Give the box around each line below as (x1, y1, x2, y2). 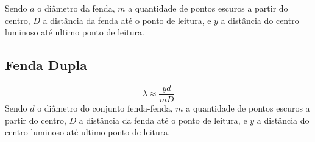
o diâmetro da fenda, (37, 2, 115, 14)
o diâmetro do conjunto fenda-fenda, (37, 102, 173, 115)
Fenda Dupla (5, 55, 87, 74)
